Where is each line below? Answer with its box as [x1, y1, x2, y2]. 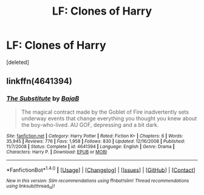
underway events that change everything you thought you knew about [21, 114, 197, 122]
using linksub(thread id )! [6, 183, 55, 190]
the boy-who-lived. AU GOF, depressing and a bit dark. [21, 121, 159, 128]
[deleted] [6, 58, 29, 66]
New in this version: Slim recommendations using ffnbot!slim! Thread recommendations [6, 178, 189, 184]
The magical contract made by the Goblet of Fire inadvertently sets [21, 108, 189, 115]
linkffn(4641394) [6, 76, 73, 86]
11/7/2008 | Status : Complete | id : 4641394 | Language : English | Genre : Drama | [6, 143, 175, 149]
